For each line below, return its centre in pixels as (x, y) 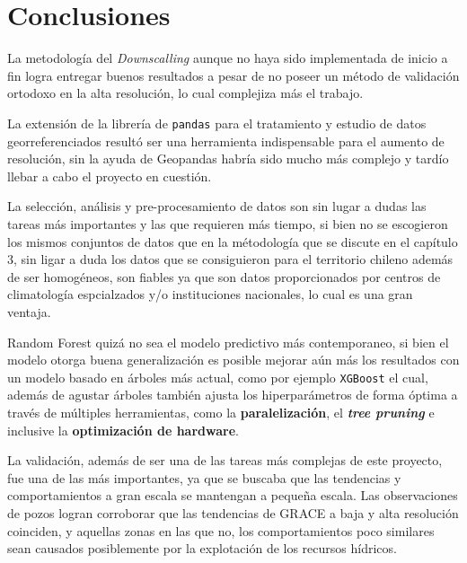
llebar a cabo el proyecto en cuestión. (110, 176)
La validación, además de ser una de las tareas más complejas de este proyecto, (225, 460)
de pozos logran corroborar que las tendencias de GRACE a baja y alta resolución (233, 512)
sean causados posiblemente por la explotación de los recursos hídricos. (202, 548)
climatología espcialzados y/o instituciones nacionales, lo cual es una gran (210, 294)
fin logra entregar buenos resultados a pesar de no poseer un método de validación (233, 75)
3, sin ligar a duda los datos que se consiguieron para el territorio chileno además (230, 259)
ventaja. (29, 311)
